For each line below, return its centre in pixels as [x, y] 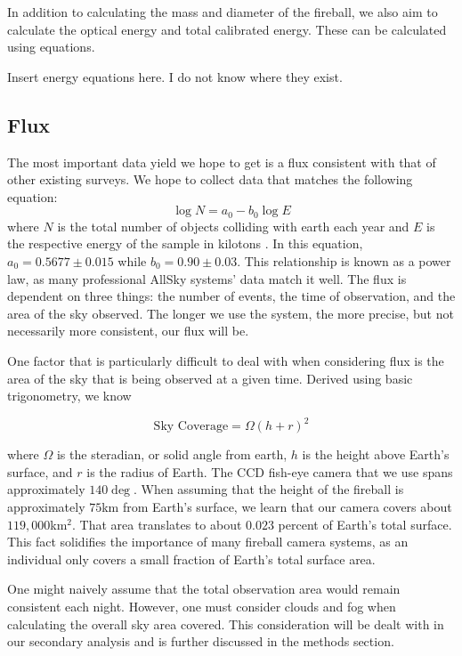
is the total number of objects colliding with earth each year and [233, 226]
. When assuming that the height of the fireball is [268, 489]
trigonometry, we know [69, 396]
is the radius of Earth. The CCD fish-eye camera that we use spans [270, 471]
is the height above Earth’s [376, 454]
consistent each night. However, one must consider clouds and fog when [202, 606]
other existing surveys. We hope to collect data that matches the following [210, 179]
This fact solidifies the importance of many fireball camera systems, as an [208, 542]
